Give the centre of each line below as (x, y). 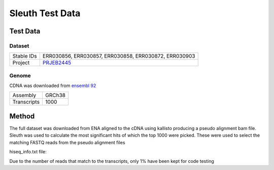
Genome (20, 75)
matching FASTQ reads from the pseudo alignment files (67, 142)
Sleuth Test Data (45, 13)
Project (21, 63)
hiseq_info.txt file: (28, 152)
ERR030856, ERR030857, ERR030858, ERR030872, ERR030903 (119, 56)
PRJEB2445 (57, 63)
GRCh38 (56, 95)
